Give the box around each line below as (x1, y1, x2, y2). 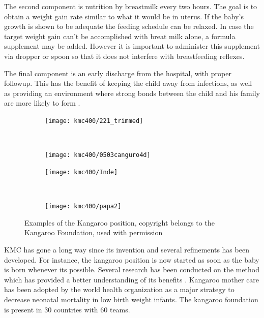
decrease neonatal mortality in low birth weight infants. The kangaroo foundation (4, 294, 258, 304)
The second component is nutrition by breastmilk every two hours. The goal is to (4, 1, 257, 11)
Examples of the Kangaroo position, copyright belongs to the (24, 217, 215, 228)
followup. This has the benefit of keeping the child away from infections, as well (4, 78, 252, 88)
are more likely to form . (4, 98, 80, 108)
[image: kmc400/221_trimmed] (45, 117, 143, 124)
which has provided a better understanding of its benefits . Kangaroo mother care (4, 274, 259, 284)
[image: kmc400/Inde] (45, 168, 118, 176)
